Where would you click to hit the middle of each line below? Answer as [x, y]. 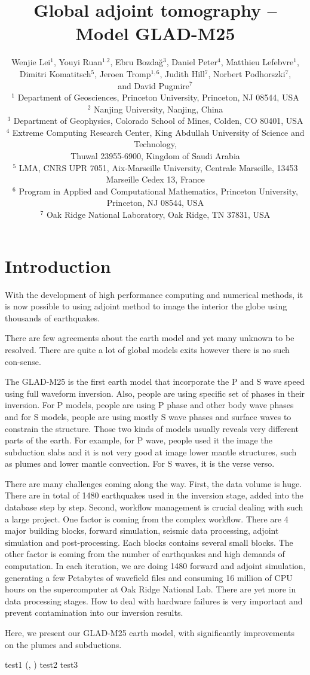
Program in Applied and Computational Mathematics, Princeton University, [158, 191]
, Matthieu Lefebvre [257, 62]
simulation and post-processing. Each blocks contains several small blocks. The [149, 542]
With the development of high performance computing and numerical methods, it [154, 294]
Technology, [155, 144]
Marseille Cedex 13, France [155, 179]
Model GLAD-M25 [155, 33]
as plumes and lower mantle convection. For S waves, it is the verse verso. [140, 463]
